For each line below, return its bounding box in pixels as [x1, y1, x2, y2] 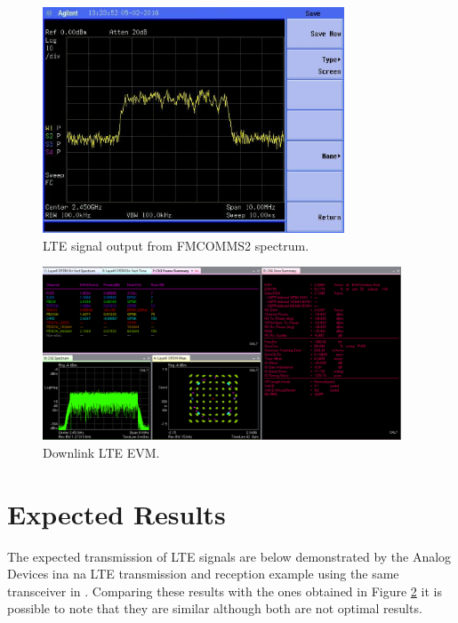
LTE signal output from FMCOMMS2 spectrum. [43, 236, 309, 254]
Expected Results [7, 495, 226, 531]
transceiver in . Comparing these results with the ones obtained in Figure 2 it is [7, 581, 442, 600]
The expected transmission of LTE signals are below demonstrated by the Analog [7, 547, 452, 565]
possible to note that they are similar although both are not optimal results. [7, 599, 422, 618]
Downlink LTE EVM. [43, 443, 160, 461]
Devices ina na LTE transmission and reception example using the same [7, 564, 399, 583]
